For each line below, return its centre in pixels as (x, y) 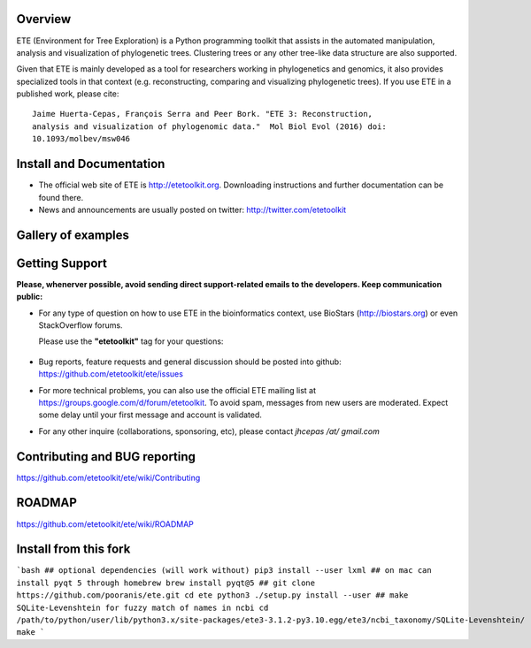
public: (30, 297)
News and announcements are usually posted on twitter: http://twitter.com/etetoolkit (192, 210)
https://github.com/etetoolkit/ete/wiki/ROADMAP (105, 524)
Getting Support (62, 263)
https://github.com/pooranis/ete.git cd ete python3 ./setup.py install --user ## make (212, 595)
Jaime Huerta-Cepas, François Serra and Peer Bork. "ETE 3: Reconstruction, (203, 114)
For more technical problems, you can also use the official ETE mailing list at (177, 390)
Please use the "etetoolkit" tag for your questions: (131, 341)
